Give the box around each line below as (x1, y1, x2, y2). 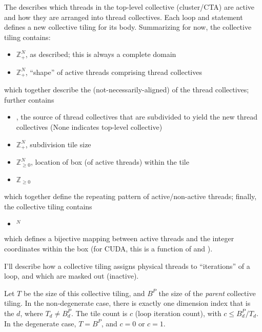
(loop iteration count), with (135, 307, 221, 318)
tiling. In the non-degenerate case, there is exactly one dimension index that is (4, 298, 251, 308)
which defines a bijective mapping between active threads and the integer (4, 233, 234, 244)
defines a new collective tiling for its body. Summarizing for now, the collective (4, 22, 252, 32)
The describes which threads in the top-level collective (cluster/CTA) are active (4, 2, 255, 12)
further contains (4, 94, 54, 105)
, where (20, 307, 43, 318)
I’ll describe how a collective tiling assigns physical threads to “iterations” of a (4, 260, 250, 271)
